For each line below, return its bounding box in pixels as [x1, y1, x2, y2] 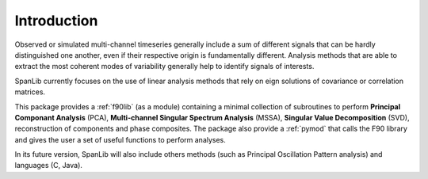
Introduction [14, 12, 98, 29]
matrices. [14, 87, 46, 97]
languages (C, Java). [14, 161, 83, 170]
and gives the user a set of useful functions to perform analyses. [14, 135, 226, 144]
